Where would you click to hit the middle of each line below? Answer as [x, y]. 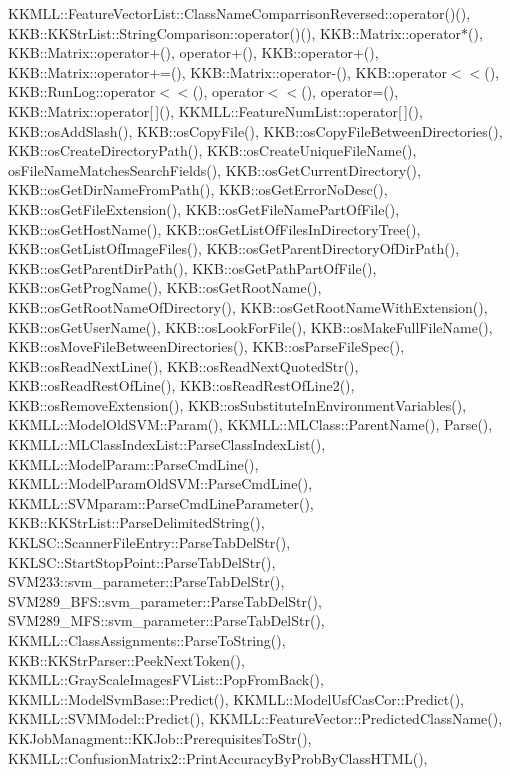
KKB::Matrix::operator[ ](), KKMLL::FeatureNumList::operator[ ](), [215, 110]
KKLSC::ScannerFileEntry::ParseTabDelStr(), [149, 542]
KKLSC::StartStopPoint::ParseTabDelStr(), [142, 561]
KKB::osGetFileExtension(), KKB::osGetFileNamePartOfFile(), [204, 208]
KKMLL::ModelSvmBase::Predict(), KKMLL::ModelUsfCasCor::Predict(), [236, 698]
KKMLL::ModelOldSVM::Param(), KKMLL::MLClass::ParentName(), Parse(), [250, 424]
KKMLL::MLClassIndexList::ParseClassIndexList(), [167, 444]
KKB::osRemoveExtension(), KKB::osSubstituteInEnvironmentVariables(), [237, 404]
